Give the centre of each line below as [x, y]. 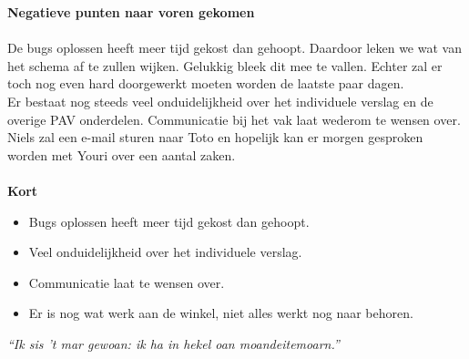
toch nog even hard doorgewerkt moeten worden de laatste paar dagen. [206, 83]
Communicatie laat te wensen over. [127, 282]
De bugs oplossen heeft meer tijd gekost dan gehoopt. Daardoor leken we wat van [234, 48]
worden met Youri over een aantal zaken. [122, 154]
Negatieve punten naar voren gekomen [131, 12]
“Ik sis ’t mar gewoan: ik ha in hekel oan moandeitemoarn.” [173, 343]
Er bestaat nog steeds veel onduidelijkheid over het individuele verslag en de [220, 101]
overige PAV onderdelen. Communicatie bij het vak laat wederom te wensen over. [234, 119]
